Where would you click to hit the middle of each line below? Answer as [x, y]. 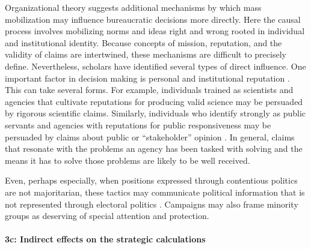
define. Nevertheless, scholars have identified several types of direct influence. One [155, 66]
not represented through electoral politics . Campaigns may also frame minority [152, 204]
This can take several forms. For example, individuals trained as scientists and [149, 90]
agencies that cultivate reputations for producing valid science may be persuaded [154, 101]
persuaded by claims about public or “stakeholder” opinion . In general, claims [150, 136]
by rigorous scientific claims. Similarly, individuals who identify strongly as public [155, 113]
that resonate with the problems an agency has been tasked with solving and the [154, 148]
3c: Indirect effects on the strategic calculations [105, 239]
